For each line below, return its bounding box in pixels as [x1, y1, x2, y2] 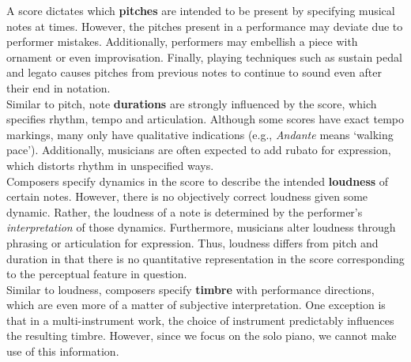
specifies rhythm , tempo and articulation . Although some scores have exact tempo [6, 111, 404, 127]
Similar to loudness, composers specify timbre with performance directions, [6, 281, 375, 297]
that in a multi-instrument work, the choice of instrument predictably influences [6, 311, 394, 328]
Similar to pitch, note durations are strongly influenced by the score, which [6, 95, 377, 111]
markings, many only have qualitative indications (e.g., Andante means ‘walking [6, 126, 394, 142]
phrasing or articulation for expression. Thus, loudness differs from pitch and [6, 234, 379, 251]
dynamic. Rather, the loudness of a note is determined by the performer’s [6, 203, 363, 220]
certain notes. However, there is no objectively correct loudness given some [6, 188, 368, 205]
